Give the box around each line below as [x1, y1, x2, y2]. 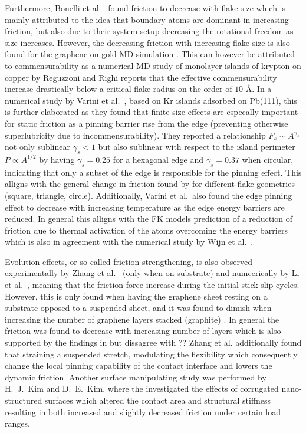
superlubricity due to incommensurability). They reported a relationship [5, 129, 266, 141]
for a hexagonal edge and [113, 153, 204, 165]
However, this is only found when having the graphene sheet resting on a [5, 290, 268, 302]
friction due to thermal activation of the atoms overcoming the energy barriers [5, 224, 288, 236]
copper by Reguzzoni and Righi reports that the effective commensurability [5, 71, 277, 83]
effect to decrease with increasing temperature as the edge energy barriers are [5, 201, 285, 213]
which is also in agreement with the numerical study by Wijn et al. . [5, 235, 254, 248]
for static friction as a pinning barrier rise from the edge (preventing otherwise [5, 117, 288, 129]
